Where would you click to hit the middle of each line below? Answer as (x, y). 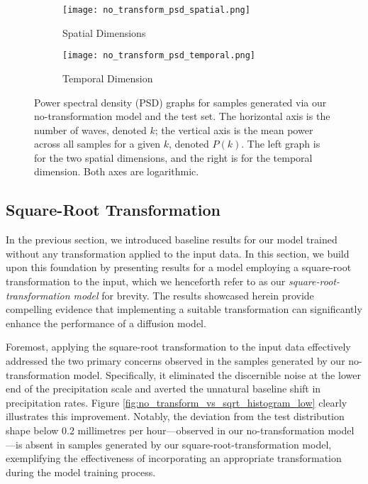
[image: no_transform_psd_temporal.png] (159, 56)
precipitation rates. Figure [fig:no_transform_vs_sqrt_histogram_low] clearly (177, 402)
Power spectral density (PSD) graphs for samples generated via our (180, 102)
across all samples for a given (97, 144)
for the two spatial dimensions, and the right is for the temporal (173, 157)
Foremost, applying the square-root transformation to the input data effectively (178, 347)
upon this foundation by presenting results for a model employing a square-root (179, 267)
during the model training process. (81, 472)
